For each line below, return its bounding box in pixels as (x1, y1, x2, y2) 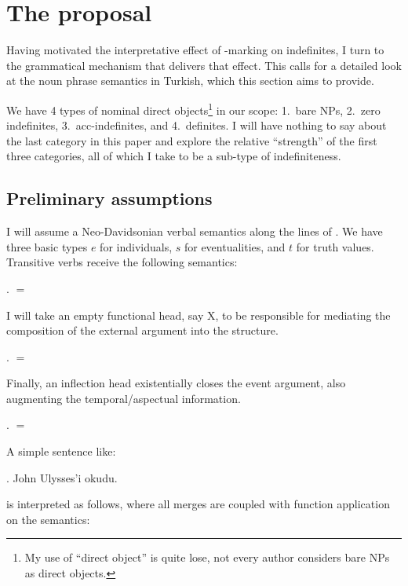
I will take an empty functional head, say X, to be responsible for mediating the (6, 306, 391, 323)
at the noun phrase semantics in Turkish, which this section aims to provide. (6, 72, 374, 89)
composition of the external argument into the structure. (6, 322, 279, 339)
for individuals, (100, 238, 173, 255)
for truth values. (296, 238, 374, 255)
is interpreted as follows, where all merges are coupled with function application (6, 496, 390, 512)
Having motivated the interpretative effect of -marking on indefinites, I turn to (6, 42, 384, 58)
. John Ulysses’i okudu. (6, 469, 118, 485)
